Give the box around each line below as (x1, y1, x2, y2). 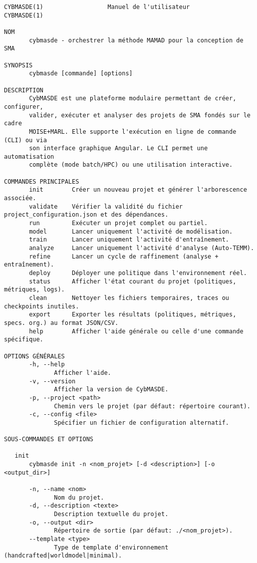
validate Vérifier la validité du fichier (29, 203, 183, 210)
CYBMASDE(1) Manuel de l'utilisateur (4, 3, 190, 10)
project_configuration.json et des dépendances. (4, 211, 169, 219)
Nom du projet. (54, 494, 104, 501)
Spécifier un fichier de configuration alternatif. (54, 419, 230, 426)
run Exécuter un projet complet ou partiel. (29, 220, 208, 227)
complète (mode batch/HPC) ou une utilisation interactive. (29, 161, 233, 169)
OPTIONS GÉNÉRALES (4, 352, 65, 360)
